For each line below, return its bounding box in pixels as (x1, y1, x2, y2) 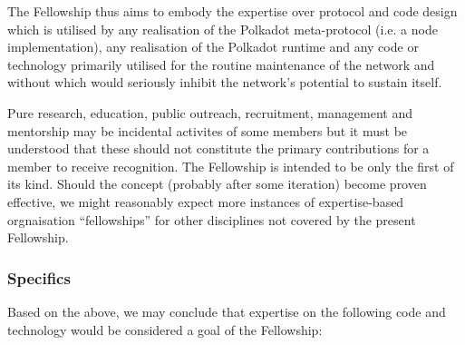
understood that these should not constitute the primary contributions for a (7, 139, 430, 158)
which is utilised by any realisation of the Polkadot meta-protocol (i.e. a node (7, 19, 438, 38)
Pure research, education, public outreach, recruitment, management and (7, 103, 412, 122)
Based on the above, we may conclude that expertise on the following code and (7, 301, 446, 320)
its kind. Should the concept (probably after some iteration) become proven (7, 174, 427, 193)
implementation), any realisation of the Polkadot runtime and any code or (7, 37, 419, 56)
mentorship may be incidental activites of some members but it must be (7, 121, 408, 140)
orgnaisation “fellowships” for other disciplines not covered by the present (7, 210, 416, 229)
